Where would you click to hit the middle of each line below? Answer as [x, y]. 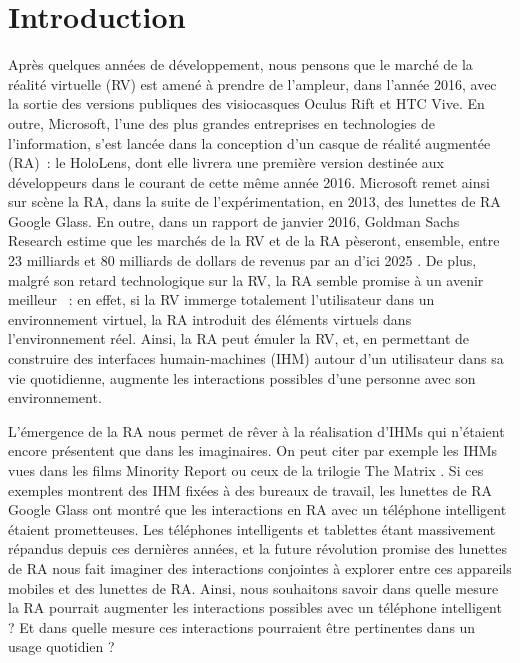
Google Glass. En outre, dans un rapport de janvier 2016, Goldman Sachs [234, 220]
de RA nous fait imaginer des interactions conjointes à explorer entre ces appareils [260, 567]
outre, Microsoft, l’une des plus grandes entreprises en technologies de [221, 122]
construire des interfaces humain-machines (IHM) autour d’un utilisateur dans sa [256, 358]
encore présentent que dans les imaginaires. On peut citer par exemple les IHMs [253, 450]
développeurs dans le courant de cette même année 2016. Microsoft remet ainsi [249, 181]
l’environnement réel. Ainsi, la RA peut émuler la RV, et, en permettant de [239, 338]
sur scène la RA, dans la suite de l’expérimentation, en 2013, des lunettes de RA [254, 201]
